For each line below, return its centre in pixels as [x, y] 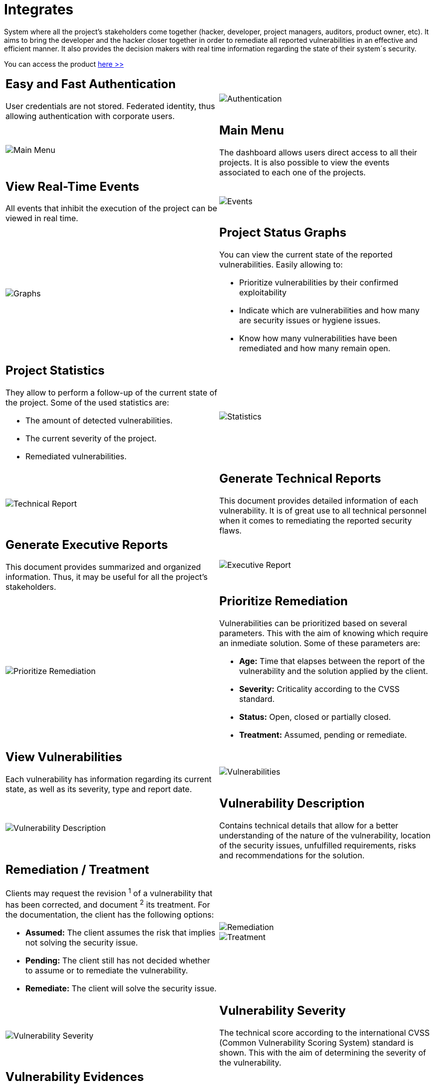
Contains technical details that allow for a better [309, 825]
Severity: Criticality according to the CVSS [320, 689]
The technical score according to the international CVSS [325, 1033]
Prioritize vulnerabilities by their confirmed [319, 283]
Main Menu [252, 130]
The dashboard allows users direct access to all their [318, 152]
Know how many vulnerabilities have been [318, 339]
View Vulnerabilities [64, 757]
